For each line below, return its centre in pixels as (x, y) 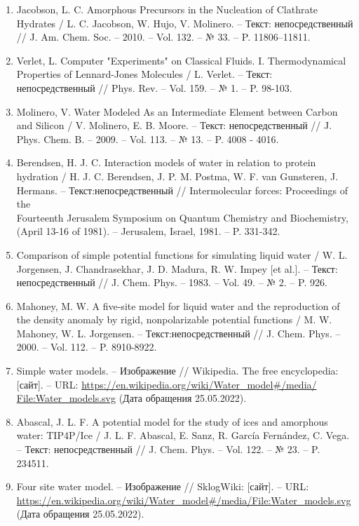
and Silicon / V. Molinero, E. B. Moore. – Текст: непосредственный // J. (174, 125)
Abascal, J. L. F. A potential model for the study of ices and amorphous (172, 421)
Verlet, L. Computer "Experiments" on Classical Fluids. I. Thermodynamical (181, 60)
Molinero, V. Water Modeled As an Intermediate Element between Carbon (177, 111)
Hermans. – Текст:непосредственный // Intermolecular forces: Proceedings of (182, 190)
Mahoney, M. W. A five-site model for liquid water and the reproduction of (178, 305)
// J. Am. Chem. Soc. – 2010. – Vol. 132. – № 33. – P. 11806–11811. (163, 37)
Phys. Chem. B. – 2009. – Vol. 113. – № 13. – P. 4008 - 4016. (148, 139)
